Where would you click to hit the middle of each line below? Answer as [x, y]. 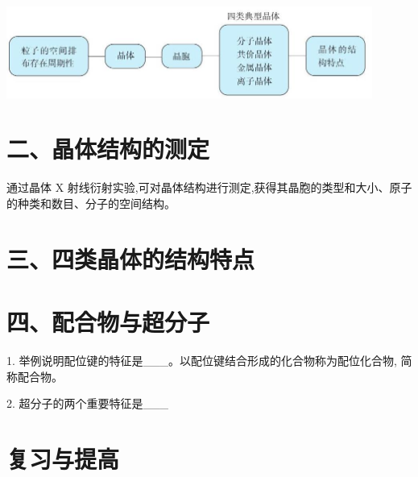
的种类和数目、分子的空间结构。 [91, 203]
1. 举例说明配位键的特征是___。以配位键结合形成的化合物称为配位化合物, [202, 361]
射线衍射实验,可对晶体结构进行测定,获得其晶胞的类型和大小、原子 [240, 187]
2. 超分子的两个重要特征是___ [88, 403]
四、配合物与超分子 [108, 322]
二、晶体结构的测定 [108, 149]
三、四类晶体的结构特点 [131, 258]
